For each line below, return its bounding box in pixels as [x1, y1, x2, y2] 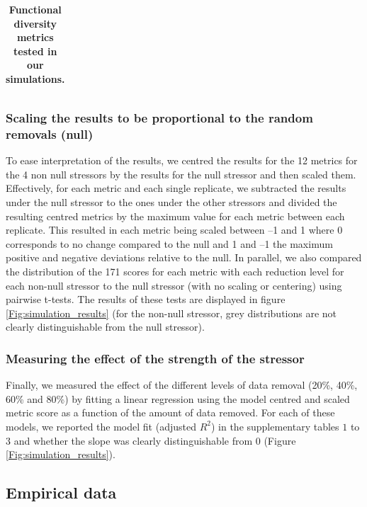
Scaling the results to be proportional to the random [6, 108, 313, 126]
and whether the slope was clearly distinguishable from [13, 433, 253, 448]
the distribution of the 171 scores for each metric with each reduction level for [6, 263, 344, 278]
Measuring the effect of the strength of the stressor [6, 349, 305, 367]
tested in [13, 43, 57, 58]
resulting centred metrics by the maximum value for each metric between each [6, 208, 345, 223]
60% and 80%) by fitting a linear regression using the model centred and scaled [6, 391, 350, 406]
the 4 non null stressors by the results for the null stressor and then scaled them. [6, 166, 356, 181]
